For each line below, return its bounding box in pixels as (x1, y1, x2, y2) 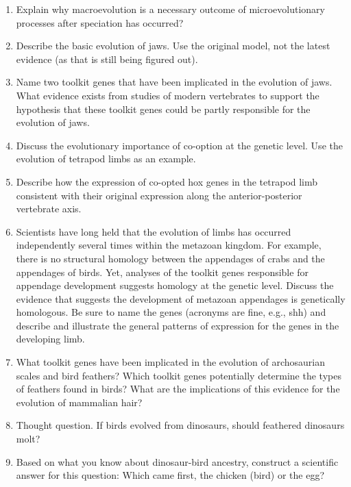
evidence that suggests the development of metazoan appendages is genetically (16, 291, 346, 305)
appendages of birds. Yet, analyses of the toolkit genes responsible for (16, 264, 308, 279)
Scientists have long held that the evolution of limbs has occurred (16, 224, 291, 238)
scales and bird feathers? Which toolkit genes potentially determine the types (16, 368, 341, 382)
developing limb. (16, 332, 85, 346)
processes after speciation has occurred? (16, 15, 184, 29)
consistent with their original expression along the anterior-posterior (16, 188, 302, 202)
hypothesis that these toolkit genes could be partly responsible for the (16, 101, 311, 116)
